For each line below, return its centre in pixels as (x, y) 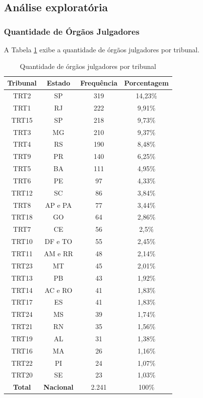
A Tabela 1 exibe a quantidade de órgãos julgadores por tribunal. (102, 49)
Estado (58, 83)
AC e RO (59, 290)
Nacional (59, 387)
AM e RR (59, 253)
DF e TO (58, 241)
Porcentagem (146, 83)
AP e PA (58, 205)
